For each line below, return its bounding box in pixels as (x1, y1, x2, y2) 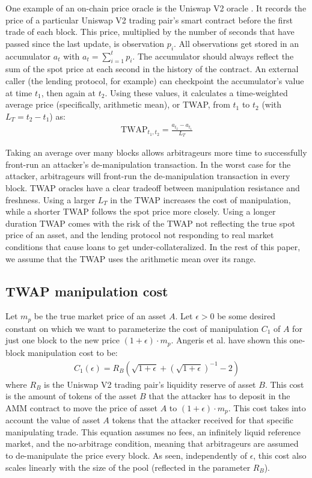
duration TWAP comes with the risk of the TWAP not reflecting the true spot (5, 216, 295, 229)
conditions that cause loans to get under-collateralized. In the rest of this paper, (5, 241, 301, 253)
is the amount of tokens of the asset (5, 390, 137, 402)
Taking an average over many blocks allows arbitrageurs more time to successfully (5, 146, 307, 159)
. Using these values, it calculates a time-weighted (105, 86, 288, 99)
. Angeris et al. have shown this (171, 334, 287, 346)
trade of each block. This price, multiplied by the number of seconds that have (5, 25, 295, 38)
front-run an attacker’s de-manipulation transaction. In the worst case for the (5, 158, 291, 170)
